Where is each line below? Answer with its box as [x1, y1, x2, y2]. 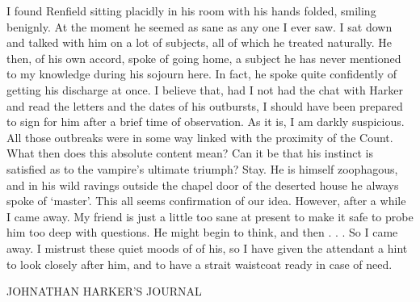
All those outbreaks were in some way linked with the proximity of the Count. [6, 128, 393, 145]
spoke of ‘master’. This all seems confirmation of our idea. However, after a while [6, 192, 406, 209]
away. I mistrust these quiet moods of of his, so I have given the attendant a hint [6, 239, 408, 256]
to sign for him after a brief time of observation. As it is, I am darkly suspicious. [6, 113, 405, 130]
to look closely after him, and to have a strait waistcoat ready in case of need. [6, 255, 393, 272]
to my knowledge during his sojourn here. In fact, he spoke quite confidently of [6, 65, 397, 82]
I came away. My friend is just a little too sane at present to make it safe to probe [6, 208, 414, 224]
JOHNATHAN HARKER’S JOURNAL [6, 283, 202, 300]
